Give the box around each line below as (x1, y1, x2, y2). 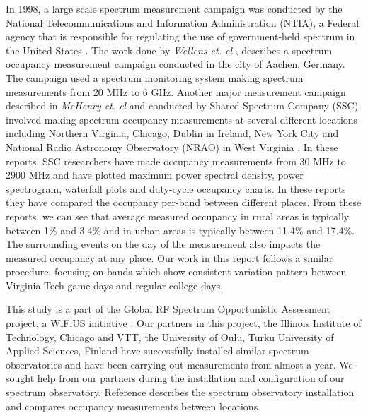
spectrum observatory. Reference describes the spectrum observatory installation (6, 385, 355, 400)
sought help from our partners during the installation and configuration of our (6, 371, 345, 386)
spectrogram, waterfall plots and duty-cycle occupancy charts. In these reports (6, 181, 346, 196)
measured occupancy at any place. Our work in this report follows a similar (6, 250, 333, 265)
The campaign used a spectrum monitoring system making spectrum (6, 70, 304, 85)
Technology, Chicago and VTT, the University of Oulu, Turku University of (6, 329, 334, 344)
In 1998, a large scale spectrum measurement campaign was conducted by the (6, 1, 343, 16)
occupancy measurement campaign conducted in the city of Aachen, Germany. (6, 56, 345, 71)
